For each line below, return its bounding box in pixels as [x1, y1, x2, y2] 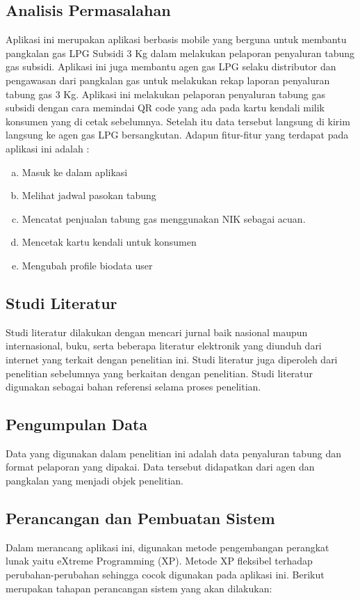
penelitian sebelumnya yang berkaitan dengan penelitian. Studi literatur [6, 365, 313, 380]
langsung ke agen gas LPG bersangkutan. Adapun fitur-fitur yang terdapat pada [6, 127, 349, 142]
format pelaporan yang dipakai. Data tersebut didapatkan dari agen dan [6, 459, 315, 474]
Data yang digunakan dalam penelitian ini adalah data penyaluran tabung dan [6, 445, 341, 460]
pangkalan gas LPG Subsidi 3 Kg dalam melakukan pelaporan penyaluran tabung [6, 45, 355, 60]
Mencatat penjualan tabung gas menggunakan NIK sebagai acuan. [22, 211, 306, 226]
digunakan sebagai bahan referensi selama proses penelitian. [6, 379, 261, 394]
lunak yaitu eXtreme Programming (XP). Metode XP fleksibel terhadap [6, 553, 313, 568]
